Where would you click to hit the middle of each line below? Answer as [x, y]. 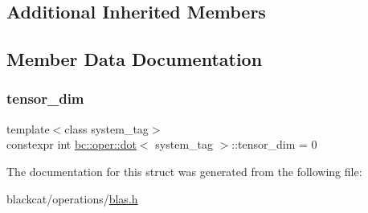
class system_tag [106, 128]
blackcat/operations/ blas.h [72, 198]
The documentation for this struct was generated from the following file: [184, 171]
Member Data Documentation [135, 59]
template [28, 128]
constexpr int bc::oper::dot [72, 144]
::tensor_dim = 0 [274, 144]
